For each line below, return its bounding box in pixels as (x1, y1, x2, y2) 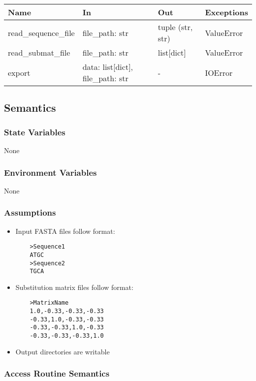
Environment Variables (4, 166, 97, 178)
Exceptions (205, 6, 248, 18)
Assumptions (4, 206, 56, 219)
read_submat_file (8, 47, 70, 58)
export (8, 66, 31, 78)
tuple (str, (158, 21, 193, 32)
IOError (205, 66, 233, 78)
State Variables (4, 126, 65, 138)
